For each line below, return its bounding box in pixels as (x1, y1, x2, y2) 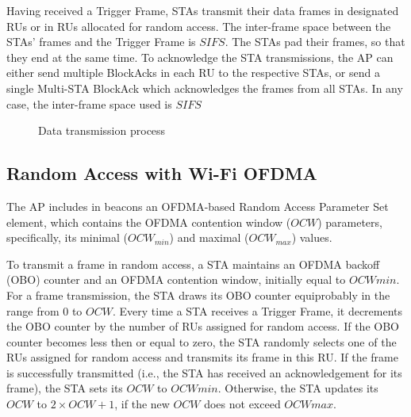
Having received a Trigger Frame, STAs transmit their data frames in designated (6, 2, 399, 18)
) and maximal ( (169, 229, 249, 246)
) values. (291, 229, 332, 246)
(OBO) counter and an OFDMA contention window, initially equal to (6, 271, 346, 288)
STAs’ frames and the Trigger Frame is (6, 33, 196, 50)
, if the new (114, 396, 170, 412)
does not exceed (204, 396, 281, 412)
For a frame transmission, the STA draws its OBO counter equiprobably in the (6, 286, 390, 303)
